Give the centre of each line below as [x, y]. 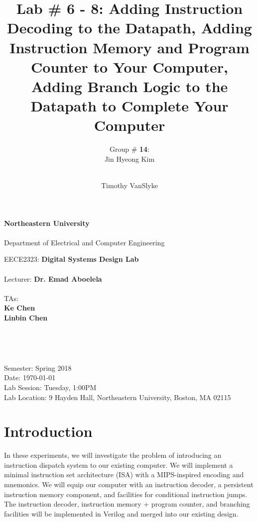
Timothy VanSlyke [129, 185]
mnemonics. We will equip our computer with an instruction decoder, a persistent [129, 484]
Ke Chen [20, 308]
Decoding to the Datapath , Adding [129, 28]
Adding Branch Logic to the [129, 86]
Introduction [48, 431]
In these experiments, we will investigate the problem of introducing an [113, 455]
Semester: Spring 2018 [38, 367]
